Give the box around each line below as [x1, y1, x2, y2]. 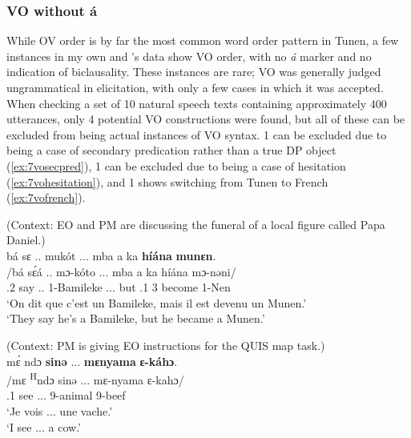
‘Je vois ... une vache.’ [6, 402, 113, 419]
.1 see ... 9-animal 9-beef [6, 387, 126, 404]
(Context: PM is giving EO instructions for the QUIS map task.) [6, 336, 325, 353]
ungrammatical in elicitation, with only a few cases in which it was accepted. [6, 79, 384, 95]
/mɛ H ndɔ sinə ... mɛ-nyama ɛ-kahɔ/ [6, 369, 184, 388]
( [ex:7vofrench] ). [6, 189, 86, 206]
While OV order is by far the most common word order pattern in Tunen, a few [6, 32, 399, 49]
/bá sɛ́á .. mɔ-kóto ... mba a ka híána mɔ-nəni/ [6, 263, 236, 279]
